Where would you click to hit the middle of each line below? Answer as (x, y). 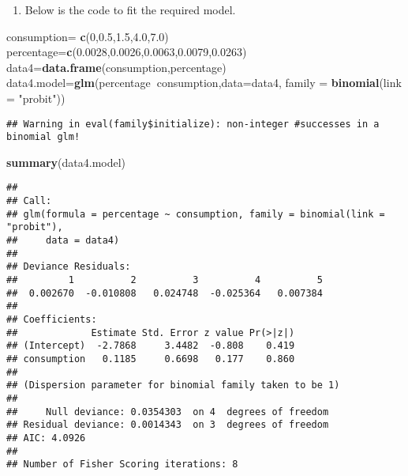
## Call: (29, 201)
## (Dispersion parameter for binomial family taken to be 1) (173, 385)
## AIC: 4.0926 (46, 438)
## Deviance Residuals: (69, 267)
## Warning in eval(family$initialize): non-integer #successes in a (193, 124)
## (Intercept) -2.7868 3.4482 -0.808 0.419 (151, 346)
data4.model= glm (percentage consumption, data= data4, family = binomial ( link (204, 83)
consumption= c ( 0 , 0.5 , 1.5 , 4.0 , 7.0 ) (88, 36)
